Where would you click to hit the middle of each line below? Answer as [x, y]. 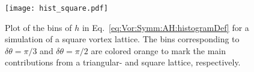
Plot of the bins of [38, 27]
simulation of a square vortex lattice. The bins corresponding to [122, 39]
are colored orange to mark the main [158, 50]
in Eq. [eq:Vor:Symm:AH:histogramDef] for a [165, 27]
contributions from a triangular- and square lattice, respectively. [123, 62]
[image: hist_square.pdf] [56, 8]
